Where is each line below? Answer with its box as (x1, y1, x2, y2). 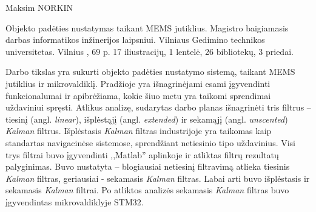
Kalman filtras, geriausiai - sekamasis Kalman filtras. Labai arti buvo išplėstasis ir (5, 172, 310, 184)
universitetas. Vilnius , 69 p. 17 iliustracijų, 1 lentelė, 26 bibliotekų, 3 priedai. (5, 45, 294, 57)
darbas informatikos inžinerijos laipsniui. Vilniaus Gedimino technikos (5, 33, 265, 46)
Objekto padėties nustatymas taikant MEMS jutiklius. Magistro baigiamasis (5, 21, 289, 34)
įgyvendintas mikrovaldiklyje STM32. (5, 195, 144, 208)
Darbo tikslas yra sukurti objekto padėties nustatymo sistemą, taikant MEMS (5, 65, 295, 78)
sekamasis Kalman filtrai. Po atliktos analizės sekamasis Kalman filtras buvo (5, 184, 289, 196)
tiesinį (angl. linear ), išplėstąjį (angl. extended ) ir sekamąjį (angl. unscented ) (5, 112, 288, 125)
